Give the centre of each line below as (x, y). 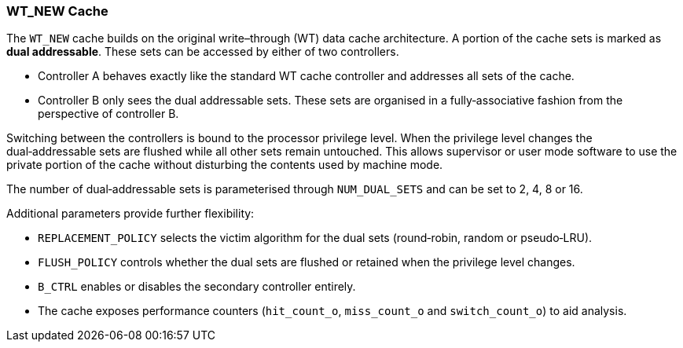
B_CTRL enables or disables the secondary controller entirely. (197, 287)
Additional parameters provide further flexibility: (130, 214)
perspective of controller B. (108, 114)
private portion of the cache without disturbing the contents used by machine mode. (225, 165)
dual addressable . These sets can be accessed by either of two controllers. (203, 52)
